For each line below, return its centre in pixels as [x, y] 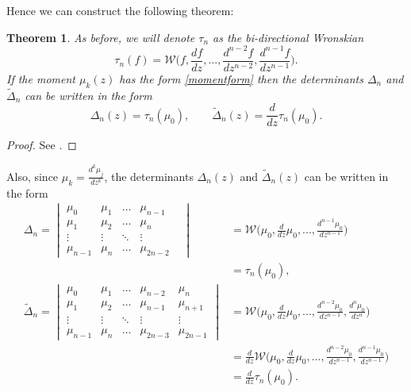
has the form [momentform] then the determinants [241, 78]
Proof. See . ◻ [42, 145]
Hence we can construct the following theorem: [120, 10]
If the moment [41, 78]
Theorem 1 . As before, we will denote [101, 37]
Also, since [33, 176]
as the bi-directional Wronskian [288, 37]
